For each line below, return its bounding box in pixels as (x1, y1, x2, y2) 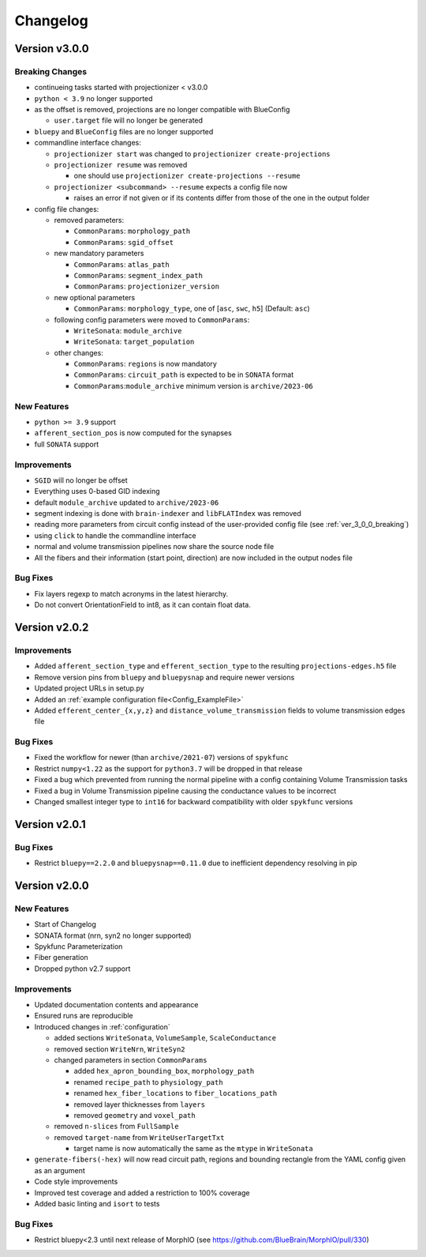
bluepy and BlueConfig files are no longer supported (34, 126, 214, 136)
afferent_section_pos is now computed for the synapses (34, 428, 232, 438)
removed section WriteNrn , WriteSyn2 (54, 1044, 185, 1054)
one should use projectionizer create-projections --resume (73, 171, 301, 181)
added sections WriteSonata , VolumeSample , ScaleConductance (54, 1033, 276, 1043)
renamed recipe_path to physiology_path (73, 1077, 224, 1086)
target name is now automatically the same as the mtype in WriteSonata (73, 1144, 313, 1154)
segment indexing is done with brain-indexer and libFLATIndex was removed (34, 509, 301, 518)
